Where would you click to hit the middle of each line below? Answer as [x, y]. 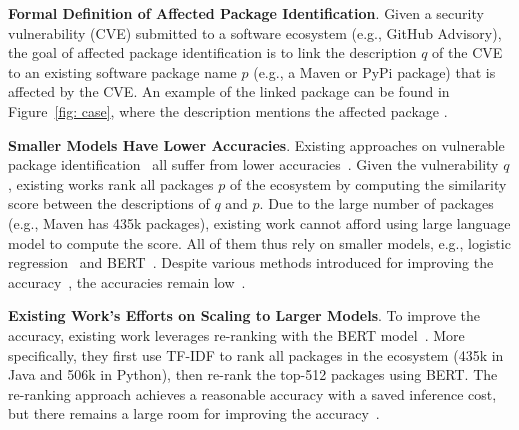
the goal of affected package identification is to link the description [212, 52]
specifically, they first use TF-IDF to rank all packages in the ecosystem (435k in [256, 354]
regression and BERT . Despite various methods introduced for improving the [251, 262]
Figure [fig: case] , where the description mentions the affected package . [228, 110]
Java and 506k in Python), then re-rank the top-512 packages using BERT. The [253, 374]
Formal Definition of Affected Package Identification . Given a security [246, 13]
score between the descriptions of [109, 203]
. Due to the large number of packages [376, 203]
